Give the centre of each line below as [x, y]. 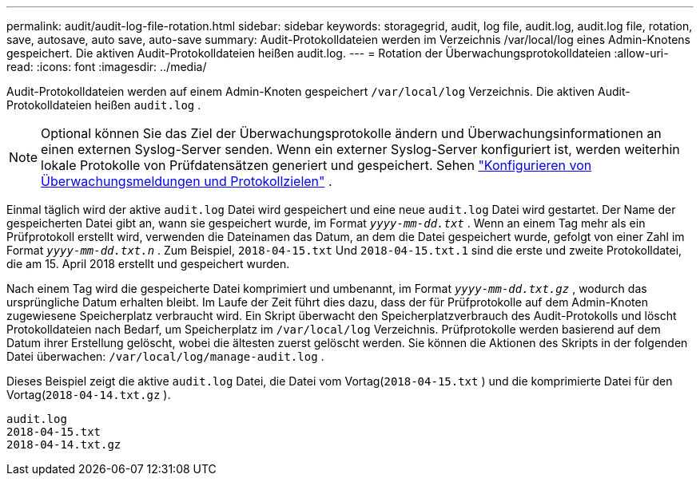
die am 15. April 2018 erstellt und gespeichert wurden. [148, 264]
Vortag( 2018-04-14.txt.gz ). [89, 395]
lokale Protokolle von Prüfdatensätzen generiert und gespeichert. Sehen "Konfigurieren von [316, 165]
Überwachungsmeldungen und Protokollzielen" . [187, 181]
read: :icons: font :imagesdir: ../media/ [107, 67]
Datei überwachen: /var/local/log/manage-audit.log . [165, 356]
